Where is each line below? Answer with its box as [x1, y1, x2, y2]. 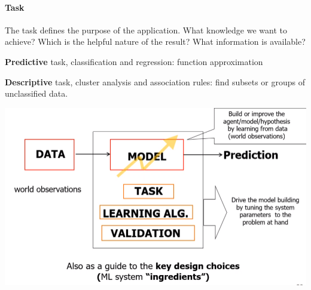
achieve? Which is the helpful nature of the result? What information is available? [5, 35, 306, 48]
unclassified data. [5, 87, 68, 100]
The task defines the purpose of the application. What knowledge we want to [5, 23, 287, 36]
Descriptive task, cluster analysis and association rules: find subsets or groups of [5, 75, 305, 88]
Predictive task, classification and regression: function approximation [5, 55, 263, 67]
